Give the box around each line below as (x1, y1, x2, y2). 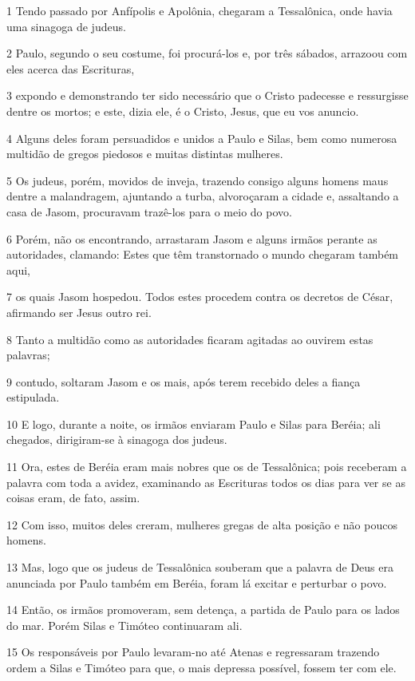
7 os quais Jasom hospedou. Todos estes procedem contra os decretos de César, (6, 288, 393, 305)
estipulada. (6, 389, 60, 406)
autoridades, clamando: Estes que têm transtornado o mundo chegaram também (6, 246, 399, 263)
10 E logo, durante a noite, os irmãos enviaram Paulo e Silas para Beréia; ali (6, 415, 381, 432)
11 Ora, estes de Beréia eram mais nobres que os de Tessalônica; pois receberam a (6, 458, 407, 475)
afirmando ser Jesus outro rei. (6, 303, 152, 320)
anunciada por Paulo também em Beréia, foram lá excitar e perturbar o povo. (6, 574, 387, 591)
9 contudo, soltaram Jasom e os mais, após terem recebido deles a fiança (6, 373, 361, 390)
